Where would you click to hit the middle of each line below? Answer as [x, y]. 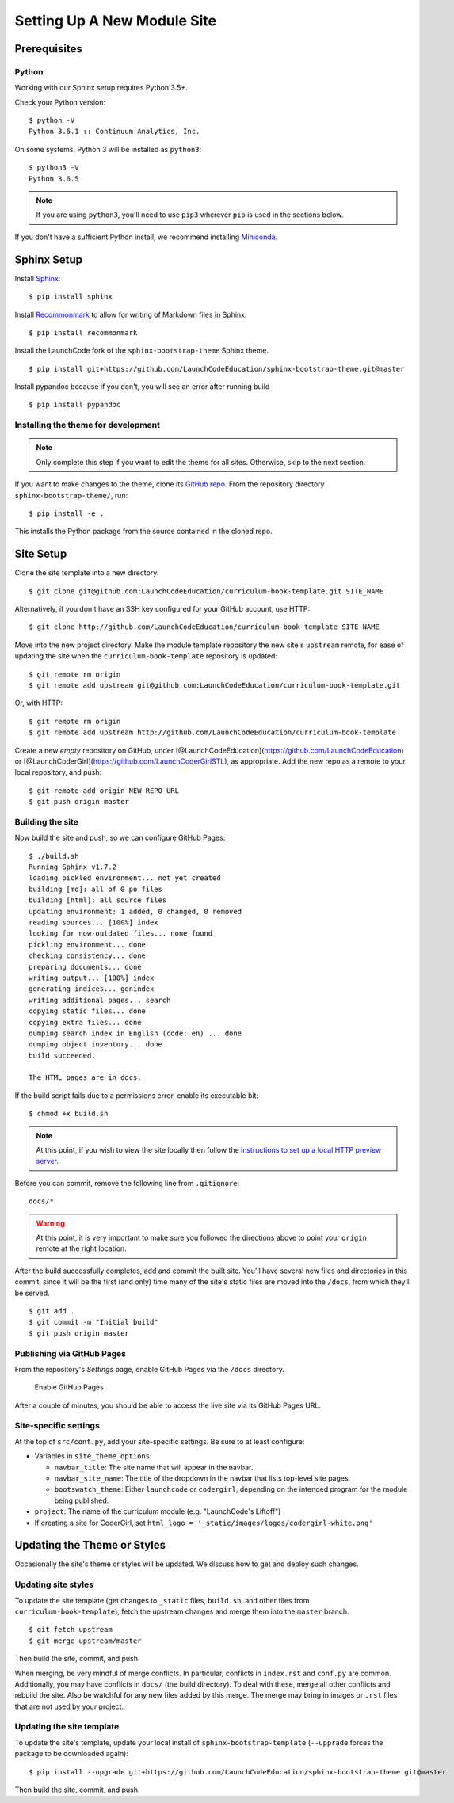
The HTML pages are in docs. [85, 1078]
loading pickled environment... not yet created [125, 878]
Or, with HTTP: [39, 703]
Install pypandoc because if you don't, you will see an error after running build [142, 387]
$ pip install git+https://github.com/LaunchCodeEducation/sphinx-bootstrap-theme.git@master [217, 369]
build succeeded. [62, 1055]
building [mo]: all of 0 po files [95, 889]
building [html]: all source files [98, 900]
